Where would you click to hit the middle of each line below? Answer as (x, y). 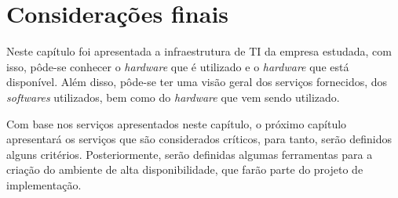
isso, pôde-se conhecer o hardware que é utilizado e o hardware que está (178, 66)
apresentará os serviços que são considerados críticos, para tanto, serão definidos (199, 139)
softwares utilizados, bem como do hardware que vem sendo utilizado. (173, 97)
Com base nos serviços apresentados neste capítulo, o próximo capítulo (177, 123)
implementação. (44, 184)
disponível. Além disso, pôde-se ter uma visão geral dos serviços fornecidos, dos (197, 82)
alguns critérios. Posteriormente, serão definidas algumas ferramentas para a (190, 154)
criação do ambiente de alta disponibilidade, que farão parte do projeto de (185, 169)
